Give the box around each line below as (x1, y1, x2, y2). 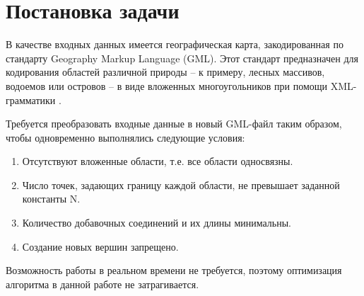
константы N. (22, 191, 81, 206)
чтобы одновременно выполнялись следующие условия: (6, 130, 245, 144)
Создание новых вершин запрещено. (22, 239, 179, 254)
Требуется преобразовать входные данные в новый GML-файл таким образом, (6, 116, 342, 131)
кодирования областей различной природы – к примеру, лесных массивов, (6, 64, 325, 79)
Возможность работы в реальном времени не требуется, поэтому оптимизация (6, 263, 342, 278)
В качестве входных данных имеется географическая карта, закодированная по (6, 37, 344, 52)
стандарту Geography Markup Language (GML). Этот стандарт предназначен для (6, 50, 358, 65)
